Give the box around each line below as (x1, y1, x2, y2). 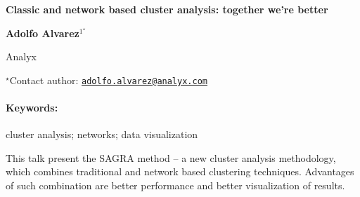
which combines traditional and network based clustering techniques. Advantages (6, 164, 354, 179)
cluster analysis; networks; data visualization (6, 127, 198, 142)
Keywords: (6, 100, 58, 115)
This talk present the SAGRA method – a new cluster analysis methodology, (6, 150, 336, 165)
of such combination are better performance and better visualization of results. (6, 178, 345, 193)
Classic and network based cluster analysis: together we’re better (6, 2, 328, 16)
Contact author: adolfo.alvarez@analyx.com (9, 72, 207, 87)
